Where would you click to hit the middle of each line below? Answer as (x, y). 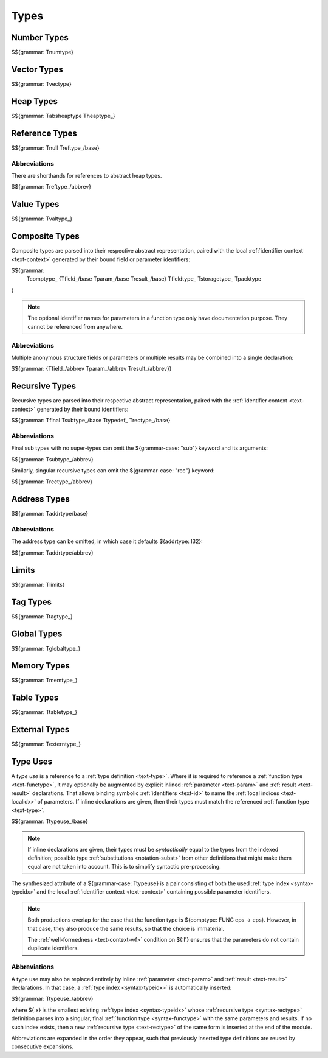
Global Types (37, 634)
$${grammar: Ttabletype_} (44, 712)
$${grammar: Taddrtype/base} (50, 514)
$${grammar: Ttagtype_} (42, 616)
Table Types (35, 698)
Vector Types (37, 69)
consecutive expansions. (43, 1046)
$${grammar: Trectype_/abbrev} (52, 482)
